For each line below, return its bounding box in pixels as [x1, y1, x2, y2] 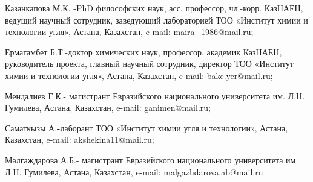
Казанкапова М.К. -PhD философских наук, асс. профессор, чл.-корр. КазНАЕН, [5, 2, 303, 14]
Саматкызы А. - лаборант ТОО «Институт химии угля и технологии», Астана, [5, 121, 288, 134]
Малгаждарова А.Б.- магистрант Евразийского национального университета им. [5, 153, 298, 166]
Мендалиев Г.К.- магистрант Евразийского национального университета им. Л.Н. [5, 89, 305, 102]
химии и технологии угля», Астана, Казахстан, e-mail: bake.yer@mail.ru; [5, 69, 273, 81]
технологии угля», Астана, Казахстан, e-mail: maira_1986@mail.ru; [5, 25, 254, 38]
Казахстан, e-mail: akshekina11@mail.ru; [5, 133, 154, 146]
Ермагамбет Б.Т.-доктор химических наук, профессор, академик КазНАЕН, [5, 45, 282, 58]
